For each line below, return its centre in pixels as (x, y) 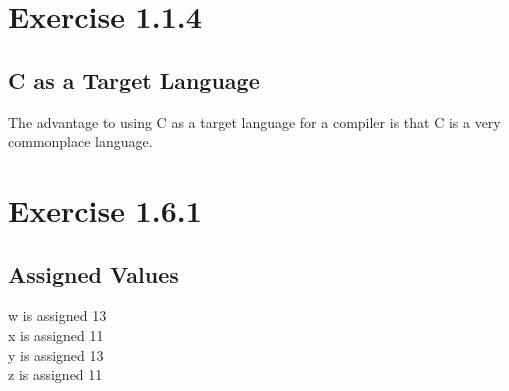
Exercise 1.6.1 (105, 209)
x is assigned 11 (56, 334)
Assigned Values (93, 273)
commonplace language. (80, 141)
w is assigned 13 (57, 315)
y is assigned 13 (56, 354)
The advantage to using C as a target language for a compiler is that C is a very (254, 121)
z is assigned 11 (55, 374)
